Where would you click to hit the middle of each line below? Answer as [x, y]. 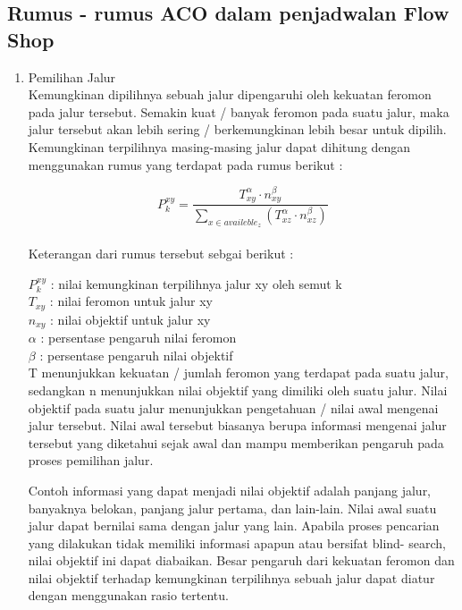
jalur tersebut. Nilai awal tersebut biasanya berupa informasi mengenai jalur [237, 425]
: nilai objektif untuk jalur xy [130, 319]
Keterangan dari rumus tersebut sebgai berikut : [161, 254]
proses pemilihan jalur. [91, 460]
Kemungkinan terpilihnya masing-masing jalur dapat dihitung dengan [219, 146]
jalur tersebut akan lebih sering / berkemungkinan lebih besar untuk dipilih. [237, 129]
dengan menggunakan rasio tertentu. [128, 595]
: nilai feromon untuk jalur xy [131, 301]
